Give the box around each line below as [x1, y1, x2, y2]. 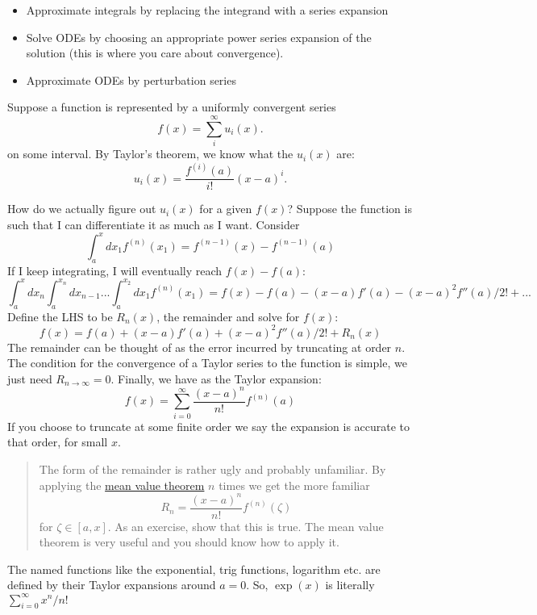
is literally [325, 576, 375, 593]
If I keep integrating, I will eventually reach [7, 261, 223, 278]
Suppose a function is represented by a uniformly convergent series [7, 98, 336, 115]
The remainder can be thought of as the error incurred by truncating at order [7, 338, 392, 355]
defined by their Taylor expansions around [7, 576, 216, 593]
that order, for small [7, 433, 108, 450]
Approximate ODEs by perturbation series [26, 71, 236, 88]
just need [7, 370, 52, 387]
